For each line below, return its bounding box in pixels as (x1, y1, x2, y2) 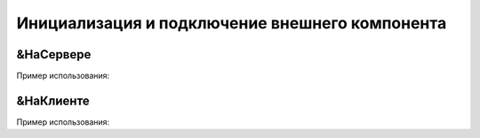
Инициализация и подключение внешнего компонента (16, 13, 447, 33)
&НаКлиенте (16, 93, 91, 108)
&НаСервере (16, 47, 92, 62)
